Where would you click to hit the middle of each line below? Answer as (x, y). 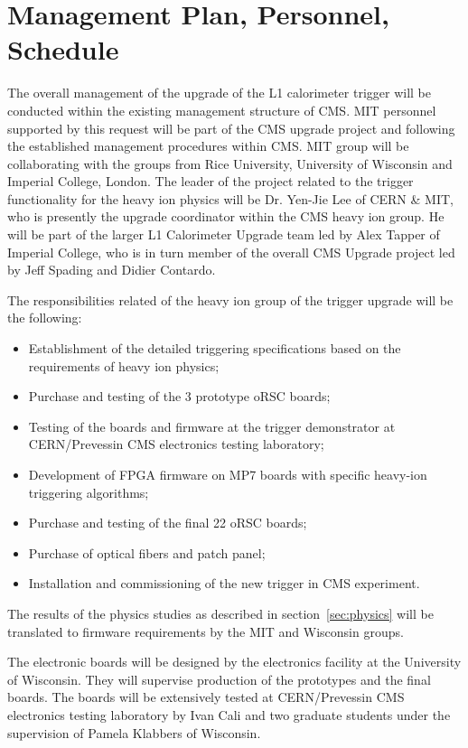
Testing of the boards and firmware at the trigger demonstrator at (212, 426)
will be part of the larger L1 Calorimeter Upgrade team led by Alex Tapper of (224, 234)
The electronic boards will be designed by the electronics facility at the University (234, 662)
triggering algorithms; (89, 492)
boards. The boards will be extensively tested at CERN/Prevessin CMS (206, 697)
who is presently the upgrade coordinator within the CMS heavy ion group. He (226, 216)
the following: (45, 318)
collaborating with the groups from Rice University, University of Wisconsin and (230, 163)
